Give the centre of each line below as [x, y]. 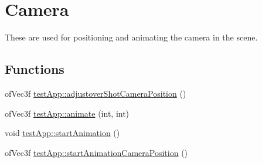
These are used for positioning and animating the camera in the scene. [131, 37]
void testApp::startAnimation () [62, 133]
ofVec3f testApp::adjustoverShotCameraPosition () [96, 93]
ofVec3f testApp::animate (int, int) [67, 113]
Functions [35, 69]
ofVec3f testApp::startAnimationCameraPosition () [96, 152]
